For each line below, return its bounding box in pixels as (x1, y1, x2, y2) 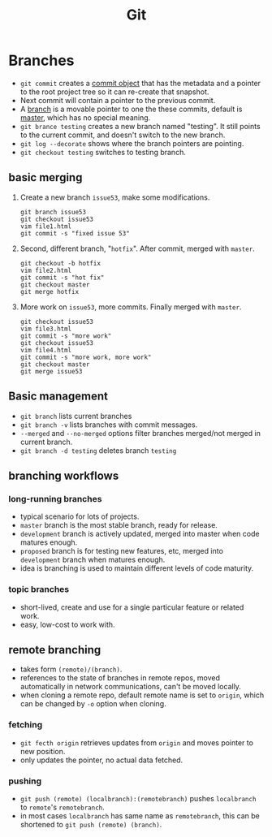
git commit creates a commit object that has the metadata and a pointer (19, 78, 261, 88)
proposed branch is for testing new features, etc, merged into (19, 546, 223, 556)
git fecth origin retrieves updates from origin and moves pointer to (19, 737, 254, 748)
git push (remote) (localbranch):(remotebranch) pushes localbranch (19, 793, 257, 803)
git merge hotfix (19, 287, 80, 296)
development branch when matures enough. (19, 554, 166, 565)
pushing (8, 775, 42, 787)
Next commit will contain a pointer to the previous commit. (19, 95, 216, 105)
